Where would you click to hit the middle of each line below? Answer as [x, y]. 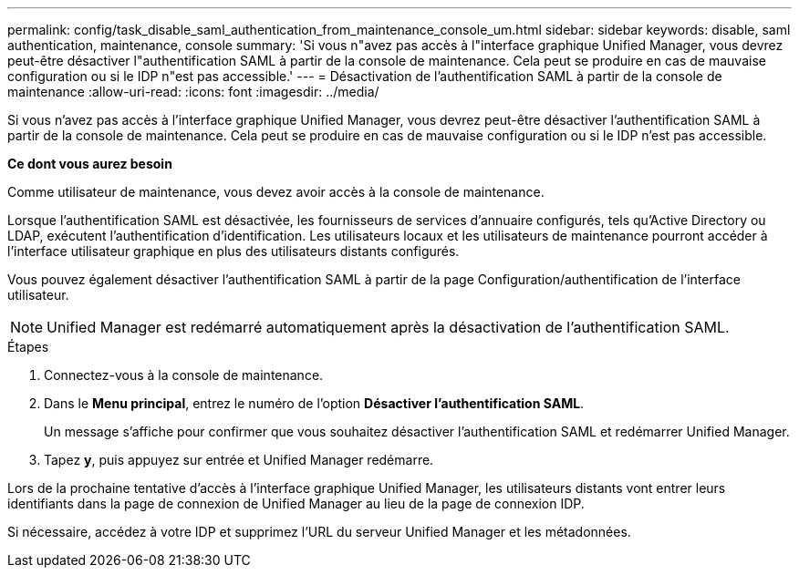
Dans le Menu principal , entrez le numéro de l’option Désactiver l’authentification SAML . [314, 403]
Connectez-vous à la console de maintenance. [184, 375]
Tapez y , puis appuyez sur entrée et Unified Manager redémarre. [239, 460]
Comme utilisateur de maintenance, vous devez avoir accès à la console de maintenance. [276, 192]
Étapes [28, 347]
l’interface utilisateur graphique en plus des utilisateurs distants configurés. [233, 251]
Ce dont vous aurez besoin [90, 164]
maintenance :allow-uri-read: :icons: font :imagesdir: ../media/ [193, 92]
